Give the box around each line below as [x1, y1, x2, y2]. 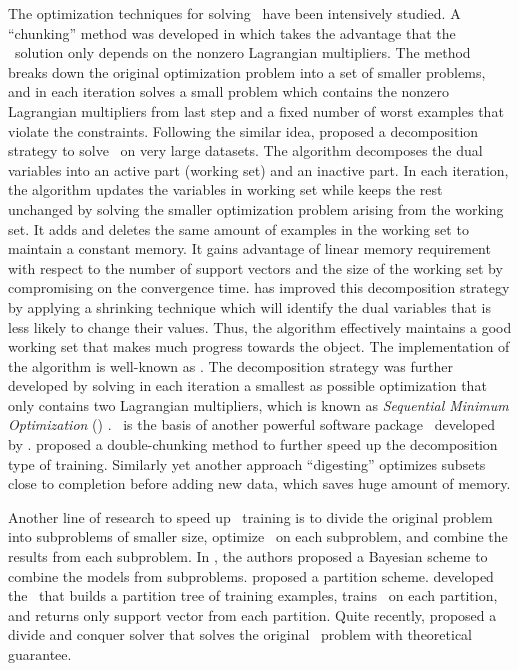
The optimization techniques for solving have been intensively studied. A [8, 3, 461, 23]
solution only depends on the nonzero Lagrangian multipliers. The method [14, 42, 471, 63]
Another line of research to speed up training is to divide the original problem [8, 506, 493, 527]
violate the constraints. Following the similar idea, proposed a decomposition [8, 120, 479, 141]
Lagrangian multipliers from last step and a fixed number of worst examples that [8, 100, 504, 121]
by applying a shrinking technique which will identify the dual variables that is [8, 296, 491, 317]
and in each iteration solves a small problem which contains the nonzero [8, 81, 450, 102]
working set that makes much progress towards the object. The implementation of [8, 336, 510, 357]
